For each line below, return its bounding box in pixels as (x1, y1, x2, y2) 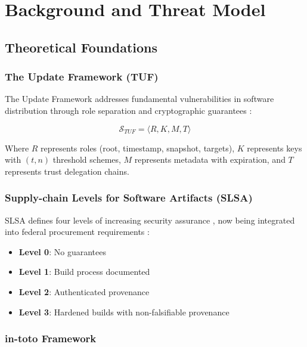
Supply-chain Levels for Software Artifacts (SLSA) (5, 190, 253, 205)
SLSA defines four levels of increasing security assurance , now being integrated (5, 213, 295, 226)
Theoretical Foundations (5, 38, 158, 56)
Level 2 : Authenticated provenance (18, 285, 150, 298)
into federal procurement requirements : (5, 225, 150, 238)
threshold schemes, (52, 153, 121, 166)
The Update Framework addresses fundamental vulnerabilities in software (5, 92, 274, 105)
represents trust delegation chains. (5, 165, 129, 177)
